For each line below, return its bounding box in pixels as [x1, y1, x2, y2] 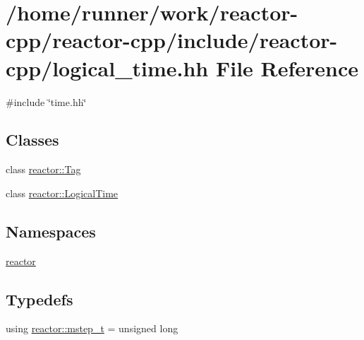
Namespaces [6, 220, 96, 242]
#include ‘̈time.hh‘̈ [6, 94, 87, 109]
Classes [6, 129, 59, 151]
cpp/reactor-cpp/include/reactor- [6, 25, 338, 54]
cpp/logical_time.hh [6, 53, 209, 82]
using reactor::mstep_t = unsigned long [6, 321, 178, 336]
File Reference [215, 53, 359, 82]
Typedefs [6, 288, 73, 310]
